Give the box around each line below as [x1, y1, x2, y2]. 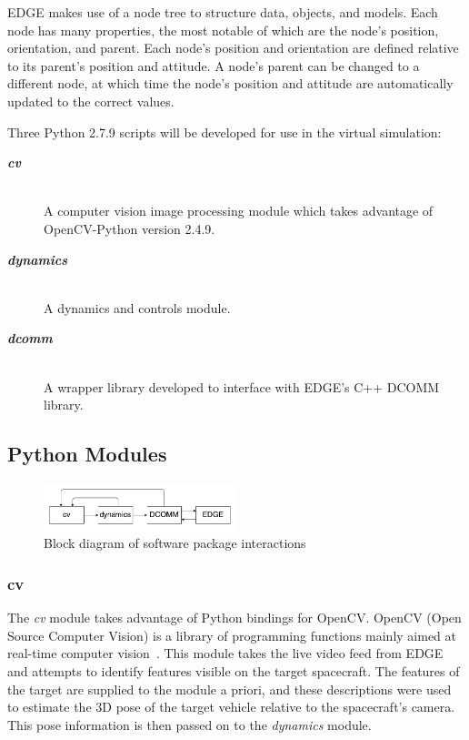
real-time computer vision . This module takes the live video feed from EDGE [7, 644, 444, 663]
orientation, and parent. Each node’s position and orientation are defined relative [7, 38, 459, 57]
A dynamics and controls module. [44, 298, 231, 317]
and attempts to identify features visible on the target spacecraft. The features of [7, 662, 460, 681]
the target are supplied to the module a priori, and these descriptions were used [7, 679, 452, 698]
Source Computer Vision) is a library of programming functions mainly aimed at [7, 625, 457, 644]
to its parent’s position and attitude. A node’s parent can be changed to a [7, 56, 420, 75]
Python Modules [7, 440, 167, 468]
